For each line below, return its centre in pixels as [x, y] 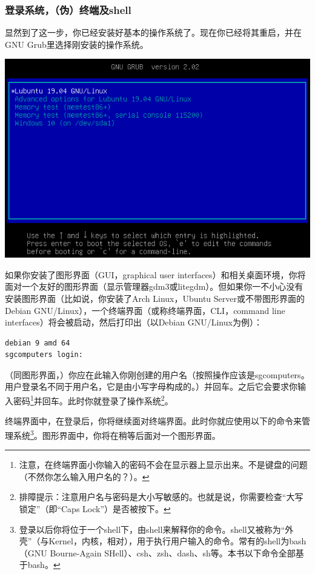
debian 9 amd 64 [38, 343]
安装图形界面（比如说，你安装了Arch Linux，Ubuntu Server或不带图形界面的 [155, 298]
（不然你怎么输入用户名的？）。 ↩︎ [84, 476]
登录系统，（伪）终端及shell [68, 9]
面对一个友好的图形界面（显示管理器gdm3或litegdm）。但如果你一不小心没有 [154, 286]
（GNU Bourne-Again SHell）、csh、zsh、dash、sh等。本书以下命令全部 [157, 552]
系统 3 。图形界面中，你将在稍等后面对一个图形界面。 [117, 434]
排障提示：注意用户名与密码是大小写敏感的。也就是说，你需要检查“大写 [161, 497]
